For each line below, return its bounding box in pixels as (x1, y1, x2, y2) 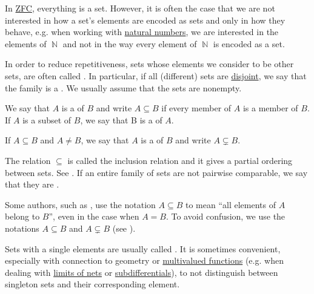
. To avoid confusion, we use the (165, 210, 286, 223)
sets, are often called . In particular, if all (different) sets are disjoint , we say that (5, 69, 307, 82)
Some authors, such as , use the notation (5, 198, 156, 211)
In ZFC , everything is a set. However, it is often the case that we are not (5, 2, 275, 14)
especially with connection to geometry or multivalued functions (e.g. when (5, 254, 284, 267)
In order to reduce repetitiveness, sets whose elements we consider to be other (5, 57, 294, 70)
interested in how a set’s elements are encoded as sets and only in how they (5, 13, 286, 26)
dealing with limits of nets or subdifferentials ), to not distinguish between (5, 266, 278, 278)
